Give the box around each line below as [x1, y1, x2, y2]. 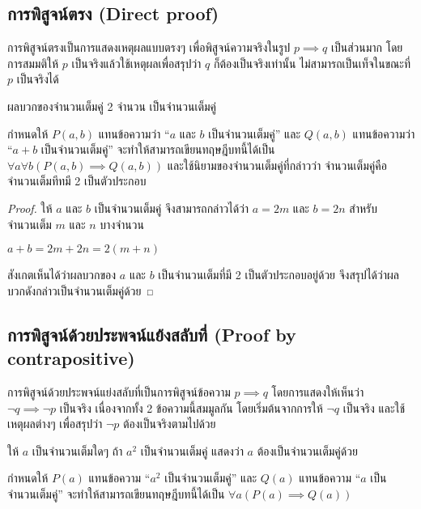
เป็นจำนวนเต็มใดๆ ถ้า [32, 442, 123, 459]
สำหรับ [349, 199, 378, 216]
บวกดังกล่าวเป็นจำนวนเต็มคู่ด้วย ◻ [7, 282, 154, 299]
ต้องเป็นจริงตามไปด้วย [123, 415, 216, 432]
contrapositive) [7, 346, 135, 371]
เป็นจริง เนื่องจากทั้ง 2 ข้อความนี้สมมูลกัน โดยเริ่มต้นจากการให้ [59, 399, 323, 416]
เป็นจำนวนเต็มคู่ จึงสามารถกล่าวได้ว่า [94, 199, 249, 216]
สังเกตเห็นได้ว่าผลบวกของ [7, 266, 117, 283]
